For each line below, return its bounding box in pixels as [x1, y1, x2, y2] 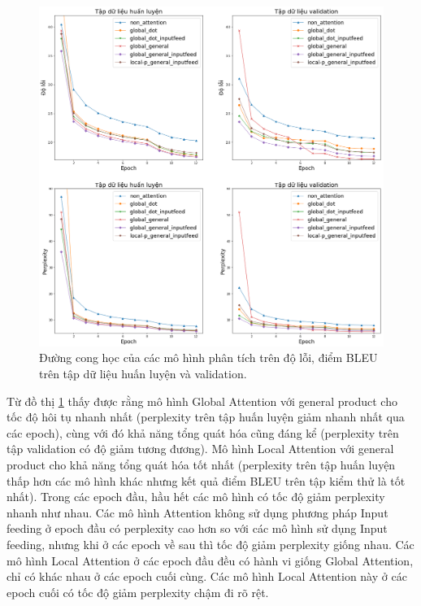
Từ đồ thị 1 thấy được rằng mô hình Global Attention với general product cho [7, 392, 397, 409]
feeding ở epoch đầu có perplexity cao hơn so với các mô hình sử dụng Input [7, 520, 388, 537]
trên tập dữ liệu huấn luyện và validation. [39, 364, 247, 381]
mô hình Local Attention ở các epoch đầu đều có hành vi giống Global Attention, [7, 552, 414, 569]
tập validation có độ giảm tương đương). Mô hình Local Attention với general [7, 440, 394, 457]
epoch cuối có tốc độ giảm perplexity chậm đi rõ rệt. [7, 583, 269, 600]
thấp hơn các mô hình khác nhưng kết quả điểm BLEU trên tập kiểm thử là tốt [7, 472, 406, 489]
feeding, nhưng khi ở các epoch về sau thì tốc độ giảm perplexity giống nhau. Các [7, 535, 414, 552]
